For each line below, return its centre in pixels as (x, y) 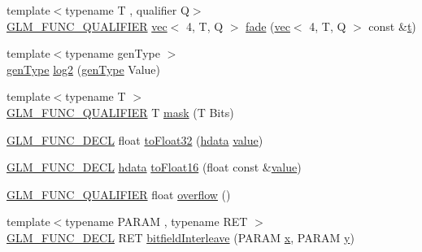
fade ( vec (268, 26)
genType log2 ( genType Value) (84, 69)
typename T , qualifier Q (127, 10)
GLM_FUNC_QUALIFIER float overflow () (119, 194)
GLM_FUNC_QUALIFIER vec (87, 26)
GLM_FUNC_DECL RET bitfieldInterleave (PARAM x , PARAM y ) (181, 237)
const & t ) (392, 26)
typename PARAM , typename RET (157, 222)
